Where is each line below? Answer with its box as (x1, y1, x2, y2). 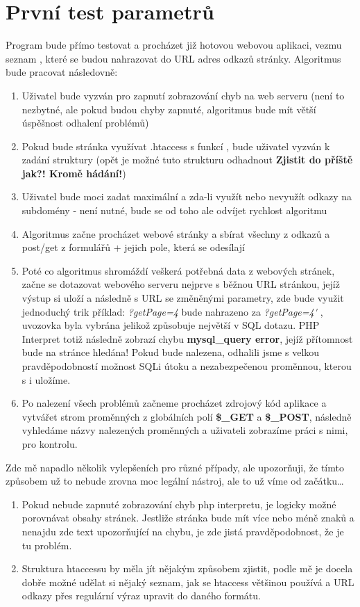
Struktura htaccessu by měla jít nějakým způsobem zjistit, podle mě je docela (22, 561, 353, 576)
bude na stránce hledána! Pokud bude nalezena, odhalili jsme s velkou (22, 345, 320, 359)
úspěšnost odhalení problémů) (22, 115, 149, 130)
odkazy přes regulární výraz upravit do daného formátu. (22, 588, 261, 603)
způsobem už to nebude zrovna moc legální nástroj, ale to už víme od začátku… (6, 474, 344, 488)
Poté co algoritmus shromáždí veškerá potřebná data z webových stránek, (22, 263, 335, 277)
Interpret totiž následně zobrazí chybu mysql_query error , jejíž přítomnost (22, 331, 353, 346)
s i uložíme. (22, 372, 71, 387)
